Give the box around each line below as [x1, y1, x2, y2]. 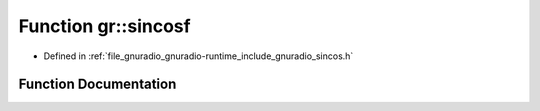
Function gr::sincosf [18, 15, 191, 37]
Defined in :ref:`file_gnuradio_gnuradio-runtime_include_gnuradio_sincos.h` [43, 50, 354, 62]
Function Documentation [18, 76, 177, 93]
